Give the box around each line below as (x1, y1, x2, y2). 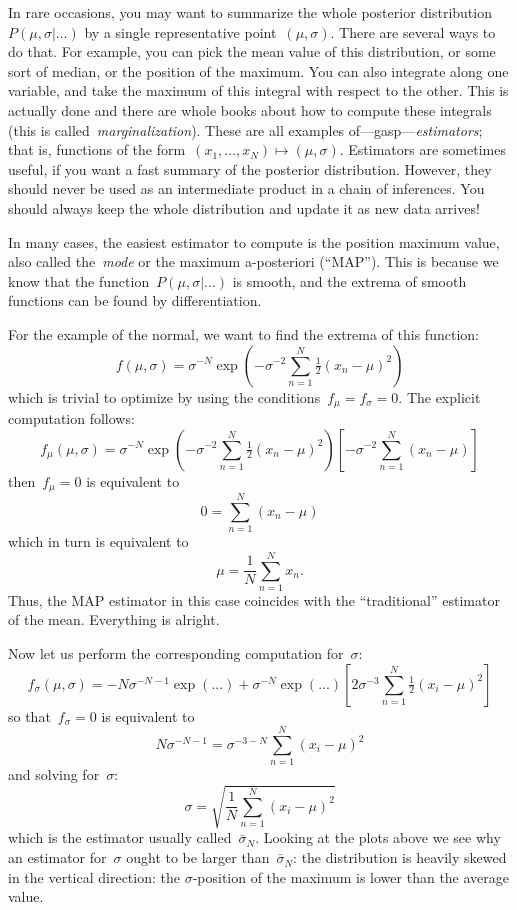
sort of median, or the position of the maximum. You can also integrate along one (8, 60, 509, 81)
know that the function (8, 270, 150, 291)
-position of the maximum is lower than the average (192, 866, 510, 887)
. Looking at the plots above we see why (255, 827, 501, 848)
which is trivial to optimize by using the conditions (8, 386, 321, 407)
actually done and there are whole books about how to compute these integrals (8, 99, 492, 120)
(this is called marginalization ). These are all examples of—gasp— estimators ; (8, 119, 483, 140)
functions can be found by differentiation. (8, 290, 262, 311)
